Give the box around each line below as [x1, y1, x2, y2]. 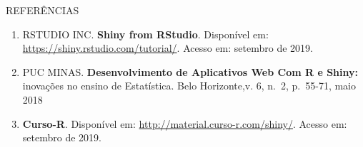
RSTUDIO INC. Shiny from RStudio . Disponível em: [22, 26, 269, 41]
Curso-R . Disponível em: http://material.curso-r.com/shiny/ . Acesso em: [22, 116, 347, 131]
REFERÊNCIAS [6, 3, 79, 17]
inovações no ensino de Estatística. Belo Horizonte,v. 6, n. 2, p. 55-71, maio [22, 78, 357, 93]
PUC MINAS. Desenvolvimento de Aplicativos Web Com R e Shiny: [22, 64, 358, 79]
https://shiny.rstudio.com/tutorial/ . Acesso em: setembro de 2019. [22, 40, 313, 55]
